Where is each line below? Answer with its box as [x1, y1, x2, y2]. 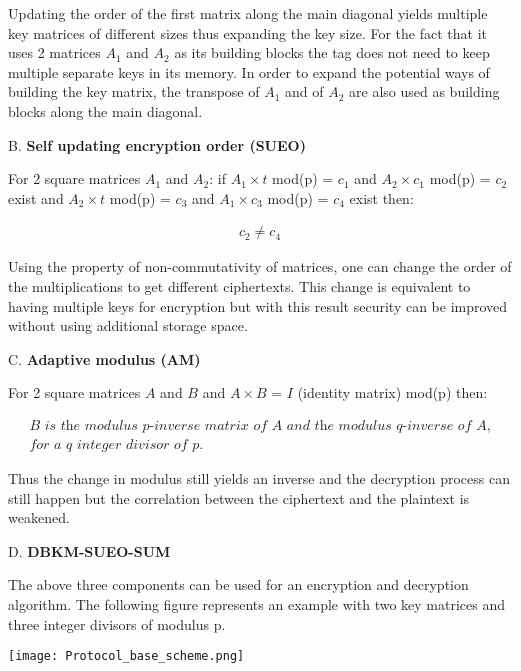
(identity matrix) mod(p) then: [297, 382, 488, 403]
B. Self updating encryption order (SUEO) [8, 134, 306, 155]
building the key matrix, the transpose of [8, 81, 260, 102]
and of [285, 81, 324, 102]
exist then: [349, 187, 414, 208]
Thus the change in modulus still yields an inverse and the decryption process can [8, 468, 510, 488]
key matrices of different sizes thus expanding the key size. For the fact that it [8, 22, 487, 43]
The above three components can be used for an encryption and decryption [8, 574, 469, 595]
